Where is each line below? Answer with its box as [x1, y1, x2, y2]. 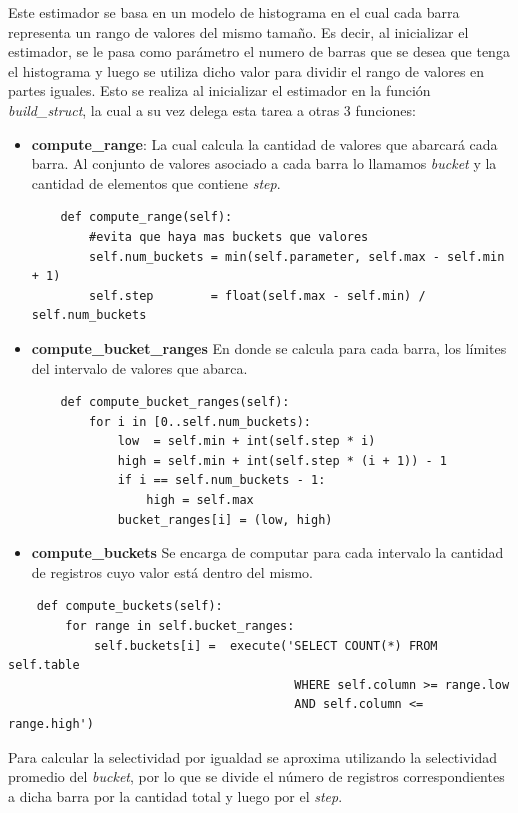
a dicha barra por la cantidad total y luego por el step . [8, 785, 343, 806]
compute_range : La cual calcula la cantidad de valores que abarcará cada [31, 133, 498, 154]
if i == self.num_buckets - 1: [117, 473, 326, 488]
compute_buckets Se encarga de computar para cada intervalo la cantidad [31, 542, 504, 563]
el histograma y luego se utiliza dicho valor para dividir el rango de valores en [8, 60, 485, 81]
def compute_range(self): [60, 210, 233, 225]
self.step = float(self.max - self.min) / [89, 288, 426, 303]
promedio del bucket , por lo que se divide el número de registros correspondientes [8, 766, 505, 787]
